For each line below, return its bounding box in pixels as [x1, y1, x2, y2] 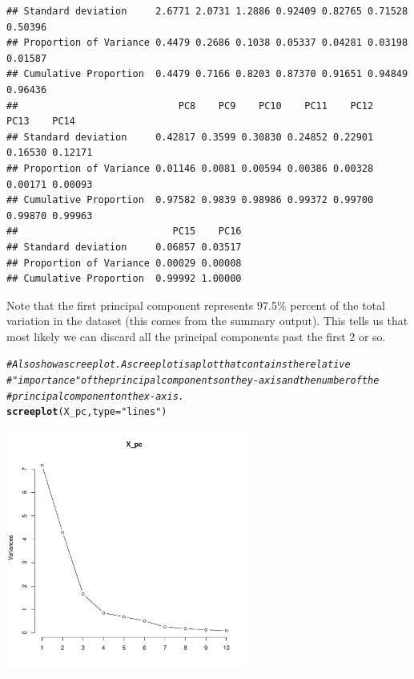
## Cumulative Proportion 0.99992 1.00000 [6, 273, 242, 285]
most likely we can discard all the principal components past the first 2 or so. [6, 327, 386, 344]
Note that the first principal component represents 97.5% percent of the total [6, 296, 385, 313]
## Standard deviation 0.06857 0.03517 [6, 241, 242, 253]
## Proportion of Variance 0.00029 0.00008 [6, 257, 242, 269]
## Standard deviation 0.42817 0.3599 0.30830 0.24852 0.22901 [6, 131, 374, 143]
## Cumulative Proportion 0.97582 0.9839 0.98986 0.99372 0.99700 [6, 194, 374, 206]
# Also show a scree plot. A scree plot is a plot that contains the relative [6, 359, 351, 371]
